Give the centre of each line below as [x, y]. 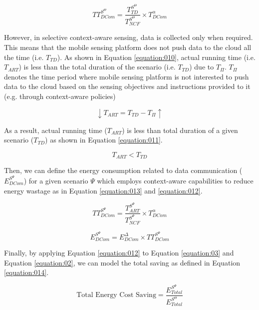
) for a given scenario [56, 180]
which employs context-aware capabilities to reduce [175, 180]
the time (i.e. [24, 57]
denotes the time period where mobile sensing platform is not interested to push [127, 76]
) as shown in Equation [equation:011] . [104, 140]
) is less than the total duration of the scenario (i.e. [97, 67]
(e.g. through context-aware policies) [60, 96]
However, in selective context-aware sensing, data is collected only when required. [129, 37]
